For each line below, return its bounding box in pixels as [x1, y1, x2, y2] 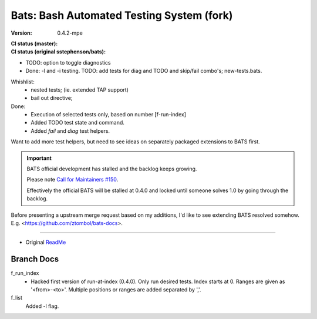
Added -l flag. [25, 303, 59, 310]
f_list [11, 294, 23, 301]
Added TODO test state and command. [31, 119, 124, 126]
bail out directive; [31, 95, 73, 102]
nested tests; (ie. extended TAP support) [31, 86, 129, 93]
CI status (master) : [11, 40, 58, 47]
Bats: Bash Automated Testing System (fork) [11, 9, 233, 22]
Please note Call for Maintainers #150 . [26, 176, 119, 183]
